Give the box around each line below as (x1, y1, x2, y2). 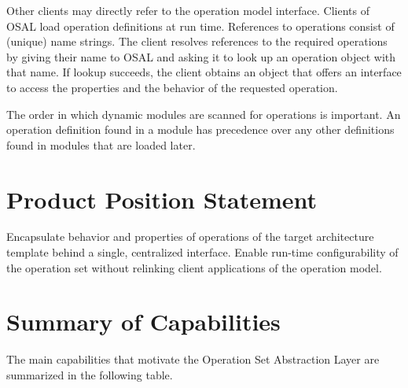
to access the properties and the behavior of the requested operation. (6, 79, 338, 95)
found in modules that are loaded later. (6, 136, 196, 153)
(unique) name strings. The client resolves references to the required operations (6, 33, 388, 50)
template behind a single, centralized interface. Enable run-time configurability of (6, 244, 399, 261)
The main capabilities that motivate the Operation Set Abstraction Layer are (6, 351, 380, 368)
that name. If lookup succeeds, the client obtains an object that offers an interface (6, 64, 402, 80)
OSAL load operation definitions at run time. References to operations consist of (6, 17, 395, 34)
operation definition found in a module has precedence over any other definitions (6, 121, 395, 138)
